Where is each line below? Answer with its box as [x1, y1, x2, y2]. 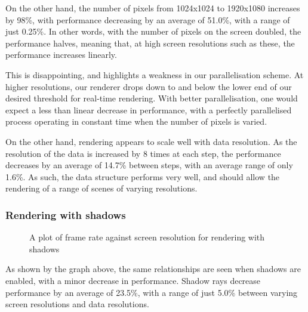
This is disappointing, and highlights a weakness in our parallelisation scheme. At [5, 68, 304, 81]
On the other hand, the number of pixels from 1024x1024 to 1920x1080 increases [5, 2, 300, 14]
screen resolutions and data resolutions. [5, 298, 149, 310]
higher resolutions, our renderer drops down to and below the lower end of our [5, 80, 292, 92]
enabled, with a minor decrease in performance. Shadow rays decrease [5, 274, 261, 286]
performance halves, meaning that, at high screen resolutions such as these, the [5, 36, 295, 49]
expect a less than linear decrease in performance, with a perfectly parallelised [5, 103, 292, 116]
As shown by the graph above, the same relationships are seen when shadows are [5, 262, 301, 275]
